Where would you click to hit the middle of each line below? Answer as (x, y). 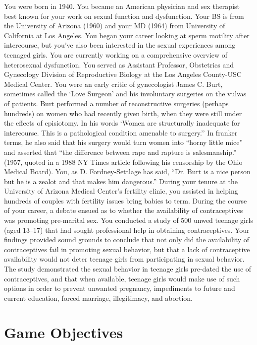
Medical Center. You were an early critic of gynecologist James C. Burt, (113, 84)
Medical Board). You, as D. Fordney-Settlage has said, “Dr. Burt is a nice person (127, 172)
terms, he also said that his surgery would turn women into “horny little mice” (124, 142)
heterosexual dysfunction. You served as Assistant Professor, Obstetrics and (119, 64)
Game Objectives (64, 332)
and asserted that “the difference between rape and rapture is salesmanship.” (120, 152)
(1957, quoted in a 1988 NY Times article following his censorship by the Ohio (123, 162)
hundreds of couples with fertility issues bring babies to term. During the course (126, 200)
